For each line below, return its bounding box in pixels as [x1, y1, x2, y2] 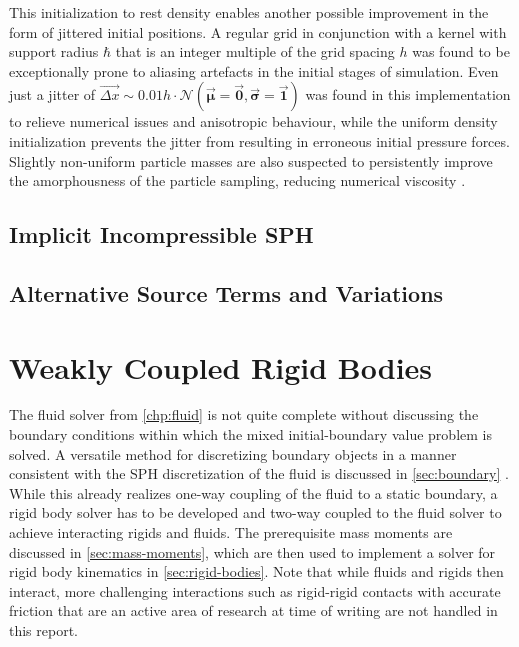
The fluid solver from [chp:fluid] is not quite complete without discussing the [9, 404, 479, 425]
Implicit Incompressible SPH [9, 219, 314, 250]
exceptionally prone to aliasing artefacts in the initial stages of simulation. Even [9, 60, 499, 81]
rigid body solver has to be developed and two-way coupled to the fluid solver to [9, 502, 502, 523]
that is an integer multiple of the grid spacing [115, 41, 395, 62]
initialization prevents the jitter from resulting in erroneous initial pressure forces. [9, 130, 510, 151]
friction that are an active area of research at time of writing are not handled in [9, 600, 498, 621]
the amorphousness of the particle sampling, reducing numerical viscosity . [9, 170, 466, 191]
